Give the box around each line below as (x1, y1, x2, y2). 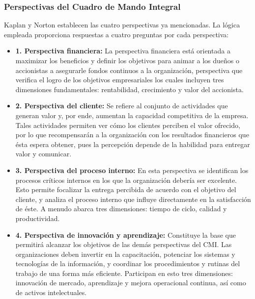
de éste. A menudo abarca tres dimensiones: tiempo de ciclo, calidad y (15, 203, 227, 214)
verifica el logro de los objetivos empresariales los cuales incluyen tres (15, 75, 224, 85)
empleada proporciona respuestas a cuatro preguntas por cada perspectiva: (4, 29, 229, 39)
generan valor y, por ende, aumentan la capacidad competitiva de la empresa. (15, 110, 249, 120)
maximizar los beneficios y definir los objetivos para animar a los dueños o (15, 55, 240, 65)
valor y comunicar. (15, 149, 72, 159)
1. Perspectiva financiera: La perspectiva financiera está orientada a (15, 46, 230, 56)
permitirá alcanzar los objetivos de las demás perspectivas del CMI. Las (15, 239, 232, 249)
